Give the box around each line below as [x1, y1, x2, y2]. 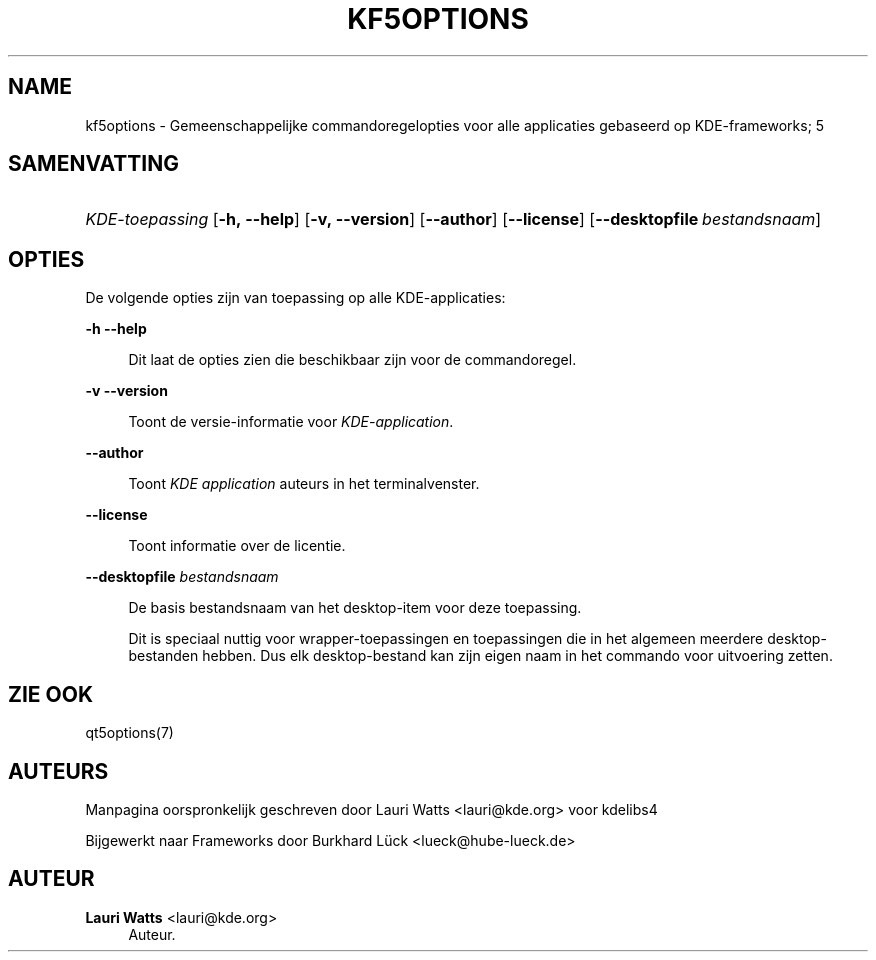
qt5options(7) [85, 724, 174, 742]
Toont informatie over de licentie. [128, 537, 346, 555]
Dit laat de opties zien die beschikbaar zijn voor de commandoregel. [128, 351, 577, 369]
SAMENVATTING [8, 151, 179, 177]
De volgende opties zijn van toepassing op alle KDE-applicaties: [85, 289, 506, 307]
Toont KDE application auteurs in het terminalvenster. [128, 475, 480, 493]
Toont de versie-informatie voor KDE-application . [128, 413, 454, 431]
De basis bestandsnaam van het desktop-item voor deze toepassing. [128, 599, 582, 617]
